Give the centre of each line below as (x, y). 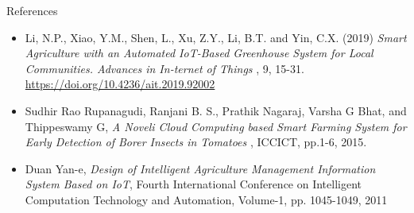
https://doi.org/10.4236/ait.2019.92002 (120, 84)
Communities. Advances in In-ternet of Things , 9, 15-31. (164, 68)
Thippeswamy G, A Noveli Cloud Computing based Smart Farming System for (216, 126)
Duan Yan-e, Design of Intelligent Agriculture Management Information (200, 168)
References (32, 10)
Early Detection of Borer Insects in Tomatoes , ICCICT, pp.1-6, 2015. (196, 142)
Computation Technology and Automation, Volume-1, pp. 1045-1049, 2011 (206, 199)
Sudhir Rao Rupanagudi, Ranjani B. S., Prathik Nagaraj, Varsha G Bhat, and (216, 110)
